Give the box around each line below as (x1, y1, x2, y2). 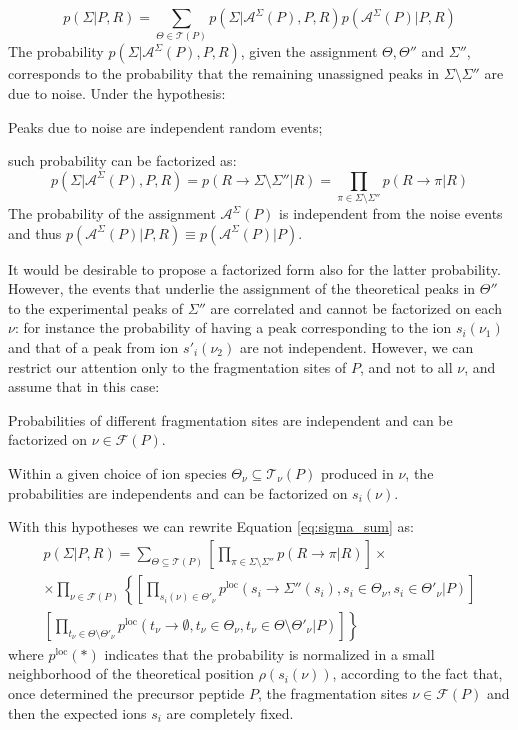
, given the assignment (240, 41, 378, 62)
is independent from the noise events (279, 203, 503, 224)
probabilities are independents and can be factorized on (8, 482, 348, 503)
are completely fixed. (166, 702, 294, 723)
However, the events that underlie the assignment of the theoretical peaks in (8, 278, 476, 299)
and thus (8, 222, 62, 243)
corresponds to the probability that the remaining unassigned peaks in (8, 63, 440, 84)
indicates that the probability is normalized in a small (104, 643, 435, 664)
